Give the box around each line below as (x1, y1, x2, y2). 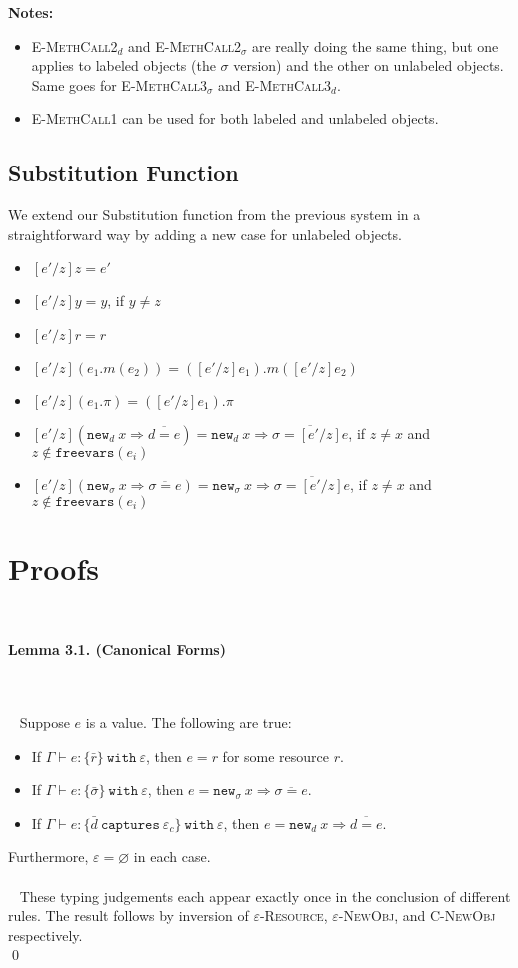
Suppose (19, 712, 70, 733)
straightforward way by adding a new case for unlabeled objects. (8, 223, 402, 244)
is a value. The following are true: (85, 712, 292, 733)
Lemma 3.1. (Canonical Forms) (8, 639, 226, 660)
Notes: (8, 2, 54, 22)
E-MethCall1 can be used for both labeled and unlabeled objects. (31, 108, 439, 129)
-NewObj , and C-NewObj (338, 905, 496, 926)
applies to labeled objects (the (31, 55, 216, 76)
